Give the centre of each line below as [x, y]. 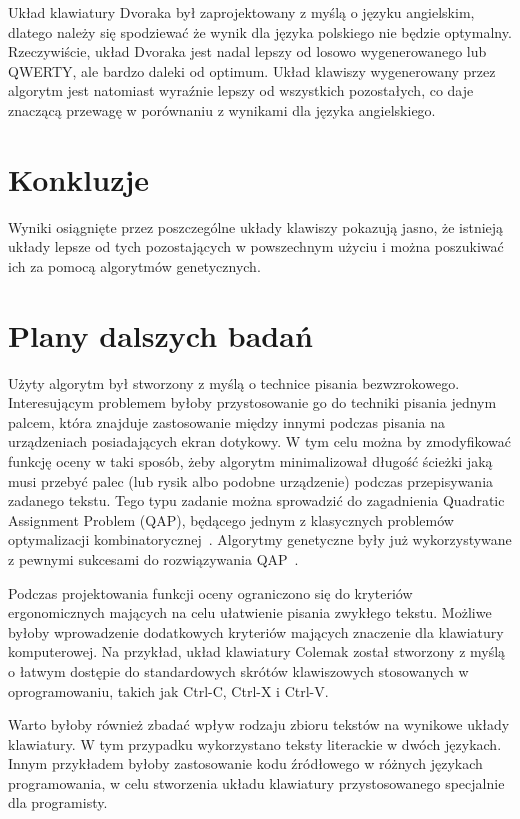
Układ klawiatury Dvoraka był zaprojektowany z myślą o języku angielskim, [241, 12]
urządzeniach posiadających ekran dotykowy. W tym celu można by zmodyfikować [259, 441]
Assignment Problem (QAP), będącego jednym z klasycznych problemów [231, 519]
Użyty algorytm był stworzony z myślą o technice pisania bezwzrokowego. [234, 382]
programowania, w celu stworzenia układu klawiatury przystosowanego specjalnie [256, 782]
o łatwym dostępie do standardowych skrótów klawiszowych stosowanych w [238, 670]
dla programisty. [58, 802]
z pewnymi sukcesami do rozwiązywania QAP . [153, 558]
